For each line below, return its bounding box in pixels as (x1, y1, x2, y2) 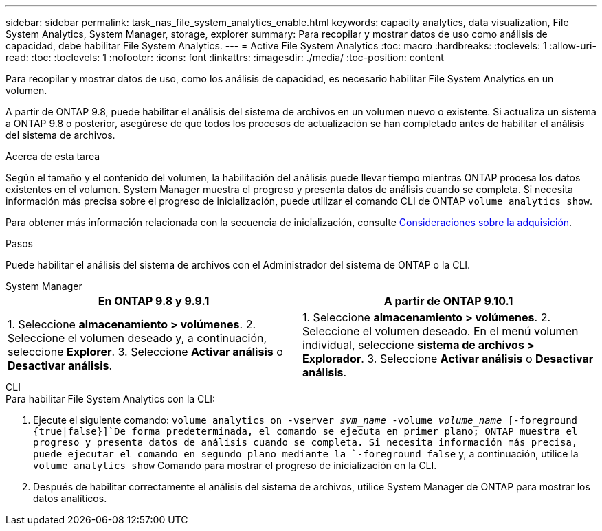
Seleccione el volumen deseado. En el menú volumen (302, 324, 579, 338)
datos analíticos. (33, 493, 107, 504)
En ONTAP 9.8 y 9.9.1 (98, 294, 210, 308)
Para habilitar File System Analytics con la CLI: (5, 393, 216, 405)
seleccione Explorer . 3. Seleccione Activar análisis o (8, 345, 283, 359)
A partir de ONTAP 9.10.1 (383, 294, 513, 308)
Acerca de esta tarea (5, 150, 100, 162)
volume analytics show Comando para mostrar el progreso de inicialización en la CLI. (33, 460, 437, 471)
